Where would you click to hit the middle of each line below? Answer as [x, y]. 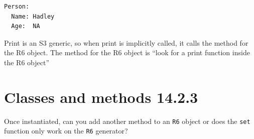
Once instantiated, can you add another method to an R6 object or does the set [127, 121]
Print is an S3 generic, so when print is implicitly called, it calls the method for [126, 42]
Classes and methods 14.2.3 [101, 97]
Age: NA [26, 26]
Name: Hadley [33, 16]
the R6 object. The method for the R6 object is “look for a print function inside [127, 52]
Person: [17, 7]
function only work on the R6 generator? [66, 131]
